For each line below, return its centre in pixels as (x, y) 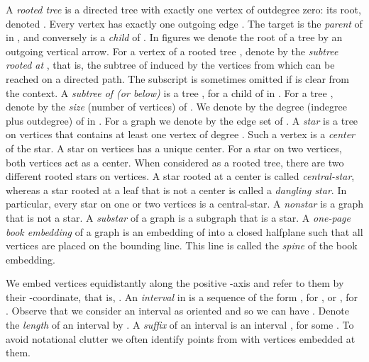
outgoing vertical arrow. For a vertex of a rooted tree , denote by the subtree (172, 51)
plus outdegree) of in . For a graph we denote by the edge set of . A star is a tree (182, 120)
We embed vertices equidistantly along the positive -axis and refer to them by (175, 283)
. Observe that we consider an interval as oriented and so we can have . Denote (177, 311)
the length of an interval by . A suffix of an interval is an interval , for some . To (180, 325)
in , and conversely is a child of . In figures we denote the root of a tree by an (174, 37)
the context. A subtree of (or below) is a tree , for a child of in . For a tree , (170, 92)
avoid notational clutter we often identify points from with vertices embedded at (181, 338)
